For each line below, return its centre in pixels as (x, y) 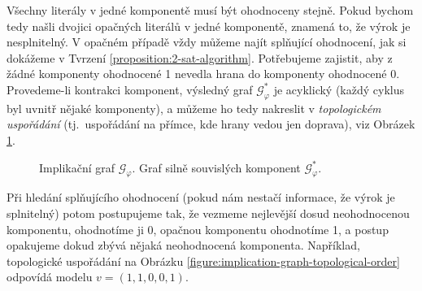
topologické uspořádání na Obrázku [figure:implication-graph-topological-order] (203, 261)
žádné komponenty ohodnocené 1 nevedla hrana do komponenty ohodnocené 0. (203, 74)
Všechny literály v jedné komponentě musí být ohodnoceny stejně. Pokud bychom (210, 10)
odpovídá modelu (50, 277)
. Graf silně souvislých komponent (216, 167)
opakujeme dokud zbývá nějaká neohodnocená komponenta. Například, (183, 245)
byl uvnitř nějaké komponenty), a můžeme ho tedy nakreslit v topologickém (194, 108)
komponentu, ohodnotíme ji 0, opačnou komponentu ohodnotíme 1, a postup (198, 229)
